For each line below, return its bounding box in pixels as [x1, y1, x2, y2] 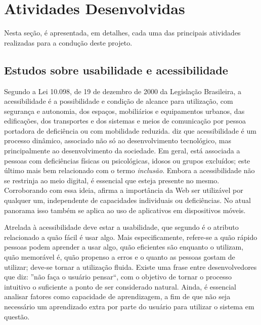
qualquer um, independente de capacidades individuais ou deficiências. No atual [4, 195, 251, 206]
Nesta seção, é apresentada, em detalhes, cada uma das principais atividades [4, 27, 241, 38]
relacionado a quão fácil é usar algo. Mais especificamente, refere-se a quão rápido [4, 231, 257, 242]
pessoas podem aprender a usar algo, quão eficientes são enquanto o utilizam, [4, 241, 244, 252]
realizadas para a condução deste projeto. [4, 37, 133, 48]
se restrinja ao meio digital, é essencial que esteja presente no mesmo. [4, 175, 220, 185]
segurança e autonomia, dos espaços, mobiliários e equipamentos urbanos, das [4, 105, 245, 116]
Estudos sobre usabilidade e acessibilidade [4, 62, 228, 77]
